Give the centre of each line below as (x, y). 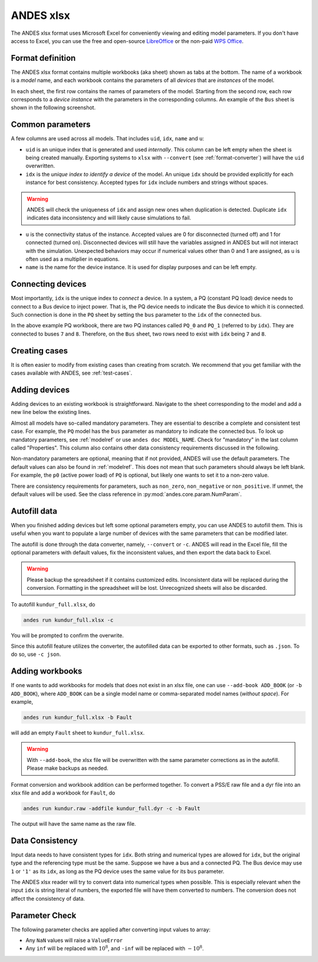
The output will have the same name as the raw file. (74, 823)
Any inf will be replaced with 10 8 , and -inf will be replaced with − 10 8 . (115, 948)
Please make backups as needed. (68, 768)
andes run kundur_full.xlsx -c (69, 620)
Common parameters (51, 125)
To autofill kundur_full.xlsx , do (53, 604)
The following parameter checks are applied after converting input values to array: (111, 930)
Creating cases (39, 351)
